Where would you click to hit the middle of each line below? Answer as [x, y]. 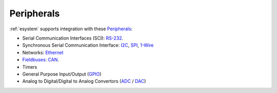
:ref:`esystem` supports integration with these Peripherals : [71, 29]
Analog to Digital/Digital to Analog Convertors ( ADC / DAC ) [84, 81]
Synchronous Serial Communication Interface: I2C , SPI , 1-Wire [88, 45]
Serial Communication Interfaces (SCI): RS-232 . [73, 38]
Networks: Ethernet [43, 52]
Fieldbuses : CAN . [41, 60]
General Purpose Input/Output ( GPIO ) [62, 74]
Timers [30, 67]
